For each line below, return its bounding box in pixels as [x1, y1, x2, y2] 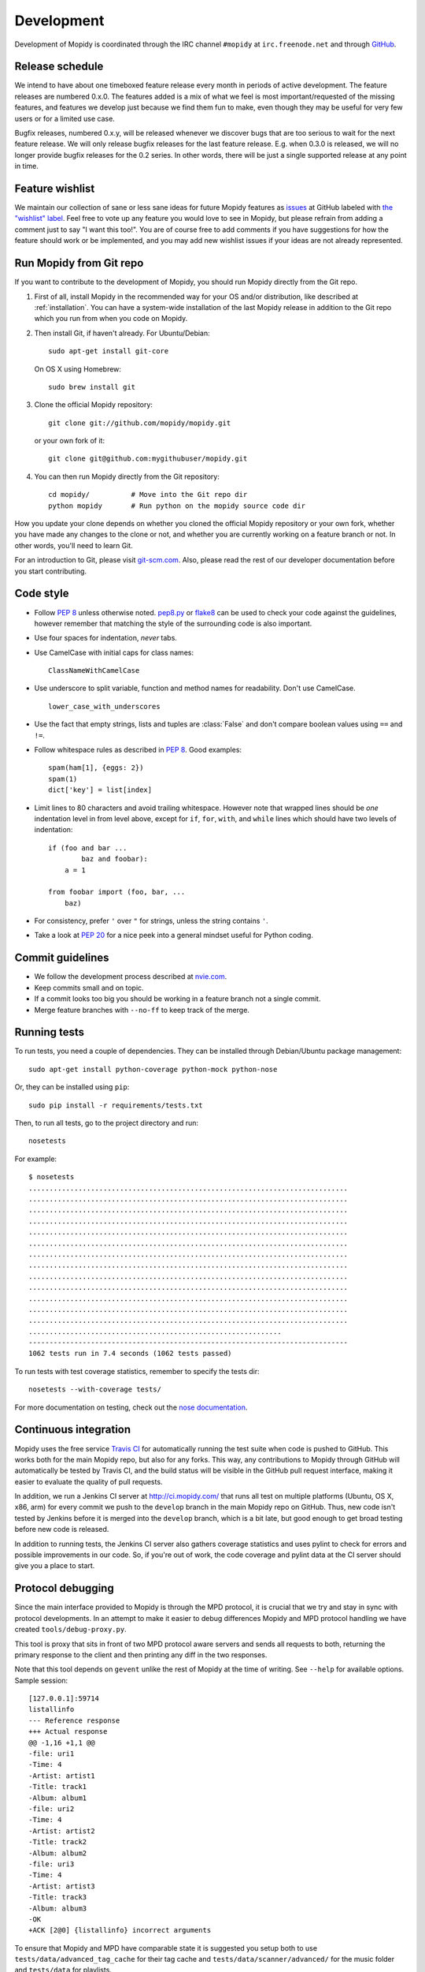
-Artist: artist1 [28, 1771, 95, 1780]
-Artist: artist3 [28, 1881, 95, 1891]
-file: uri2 [28, 1804, 75, 1813]
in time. [14, 162, 39, 171]
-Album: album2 [28, 1848, 87, 1858]
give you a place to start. [14, 1561, 95, 1571]
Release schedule [14, 60, 104, 73]
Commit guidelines [14, 951, 109, 965]
